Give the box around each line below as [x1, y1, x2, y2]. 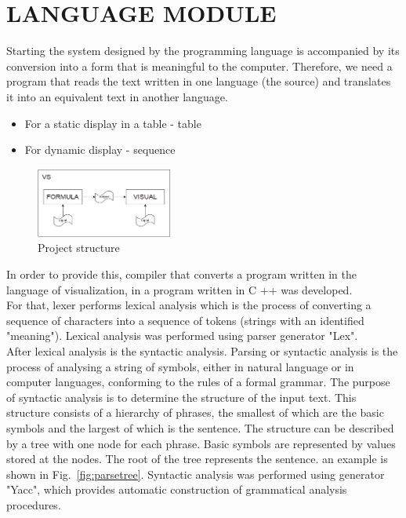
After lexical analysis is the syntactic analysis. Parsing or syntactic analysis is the [6, 342, 398, 359]
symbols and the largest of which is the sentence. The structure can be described [6, 419, 394, 436]
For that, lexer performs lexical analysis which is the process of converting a [6, 297, 372, 313]
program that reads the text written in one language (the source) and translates [6, 73, 391, 89]
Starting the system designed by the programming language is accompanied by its [6, 42, 400, 59]
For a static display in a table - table [24, 115, 201, 131]
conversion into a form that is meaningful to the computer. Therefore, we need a [6, 57, 393, 74]
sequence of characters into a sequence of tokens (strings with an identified [6, 312, 364, 328]
